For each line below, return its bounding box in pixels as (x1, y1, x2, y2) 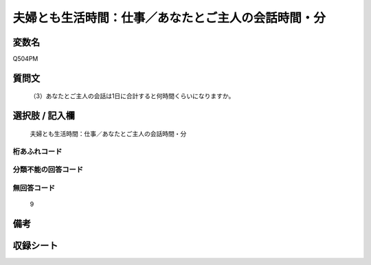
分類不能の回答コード (12, 165, 84, 174)
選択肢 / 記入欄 (12, 110, 76, 122)
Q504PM (12, 55, 38, 63)
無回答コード (12, 183, 56, 192)
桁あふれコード (12, 146, 63, 156)
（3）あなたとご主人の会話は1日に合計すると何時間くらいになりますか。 (30, 92, 235, 100)
